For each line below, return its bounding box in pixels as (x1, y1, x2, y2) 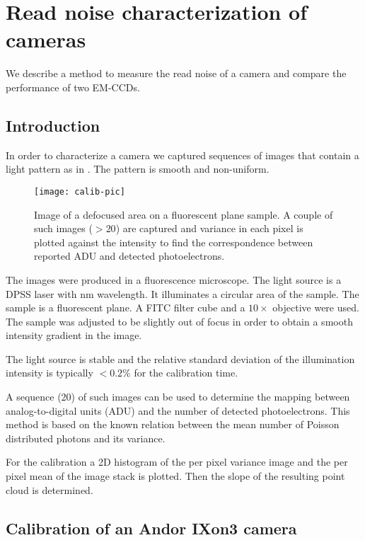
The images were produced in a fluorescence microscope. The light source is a (6, 272, 342, 287)
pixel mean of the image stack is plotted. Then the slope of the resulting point (6, 469, 345, 483)
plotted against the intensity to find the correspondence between (34, 234, 313, 249)
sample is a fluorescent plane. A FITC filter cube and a (6, 300, 245, 315)
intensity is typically (6, 365, 93, 380)
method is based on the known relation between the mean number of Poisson (6, 417, 340, 432)
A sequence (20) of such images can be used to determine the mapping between (6, 389, 350, 404)
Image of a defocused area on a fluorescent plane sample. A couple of (34, 207, 333, 222)
